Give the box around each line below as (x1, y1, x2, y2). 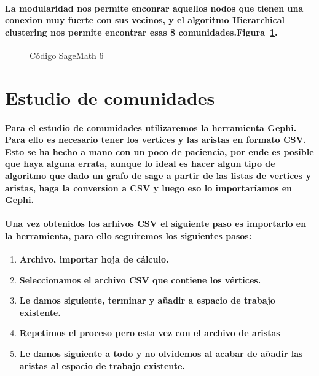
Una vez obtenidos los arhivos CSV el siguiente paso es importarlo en (5, 217, 307, 230)
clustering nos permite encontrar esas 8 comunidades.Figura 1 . (5, 25, 278, 38)
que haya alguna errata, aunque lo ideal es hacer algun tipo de (5, 157, 275, 170)
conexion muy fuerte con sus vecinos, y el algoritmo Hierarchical (5, 13, 285, 26)
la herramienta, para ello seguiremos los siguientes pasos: (5, 229, 252, 242)
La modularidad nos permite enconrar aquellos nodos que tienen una (5, 1, 304, 14)
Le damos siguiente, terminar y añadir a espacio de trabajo (19, 294, 275, 307)
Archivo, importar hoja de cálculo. (19, 253, 169, 266)
